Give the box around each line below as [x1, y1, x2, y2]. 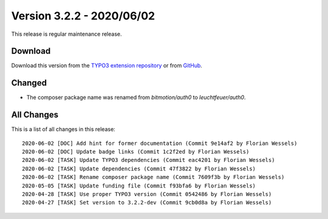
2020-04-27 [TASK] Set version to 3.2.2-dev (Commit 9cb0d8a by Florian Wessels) [22, 199, 272, 206]
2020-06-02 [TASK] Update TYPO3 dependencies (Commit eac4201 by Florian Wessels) [22, 157, 275, 164]
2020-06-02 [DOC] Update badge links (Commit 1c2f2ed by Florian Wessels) [22, 149, 250, 155]
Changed [11, 78, 47, 88]
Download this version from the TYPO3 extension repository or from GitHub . [11, 62, 203, 69]
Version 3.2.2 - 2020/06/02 [11, 9, 155, 22]
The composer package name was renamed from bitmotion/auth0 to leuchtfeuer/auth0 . [26, 94, 246, 101]
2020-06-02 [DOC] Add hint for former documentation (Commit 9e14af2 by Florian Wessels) [22, 140, 298, 147]
